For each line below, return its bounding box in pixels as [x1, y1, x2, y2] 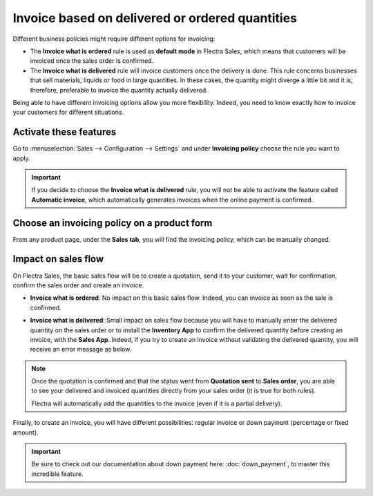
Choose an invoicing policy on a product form [12, 217, 213, 229]
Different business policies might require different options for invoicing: [12, 35, 216, 43]
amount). [12, 428, 39, 437]
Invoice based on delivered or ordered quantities [12, 10, 297, 26]
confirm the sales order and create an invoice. [12, 280, 144, 289]
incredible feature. [31, 470, 84, 478]
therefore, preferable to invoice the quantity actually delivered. [30, 86, 209, 94]
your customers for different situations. [12, 108, 124, 117]
